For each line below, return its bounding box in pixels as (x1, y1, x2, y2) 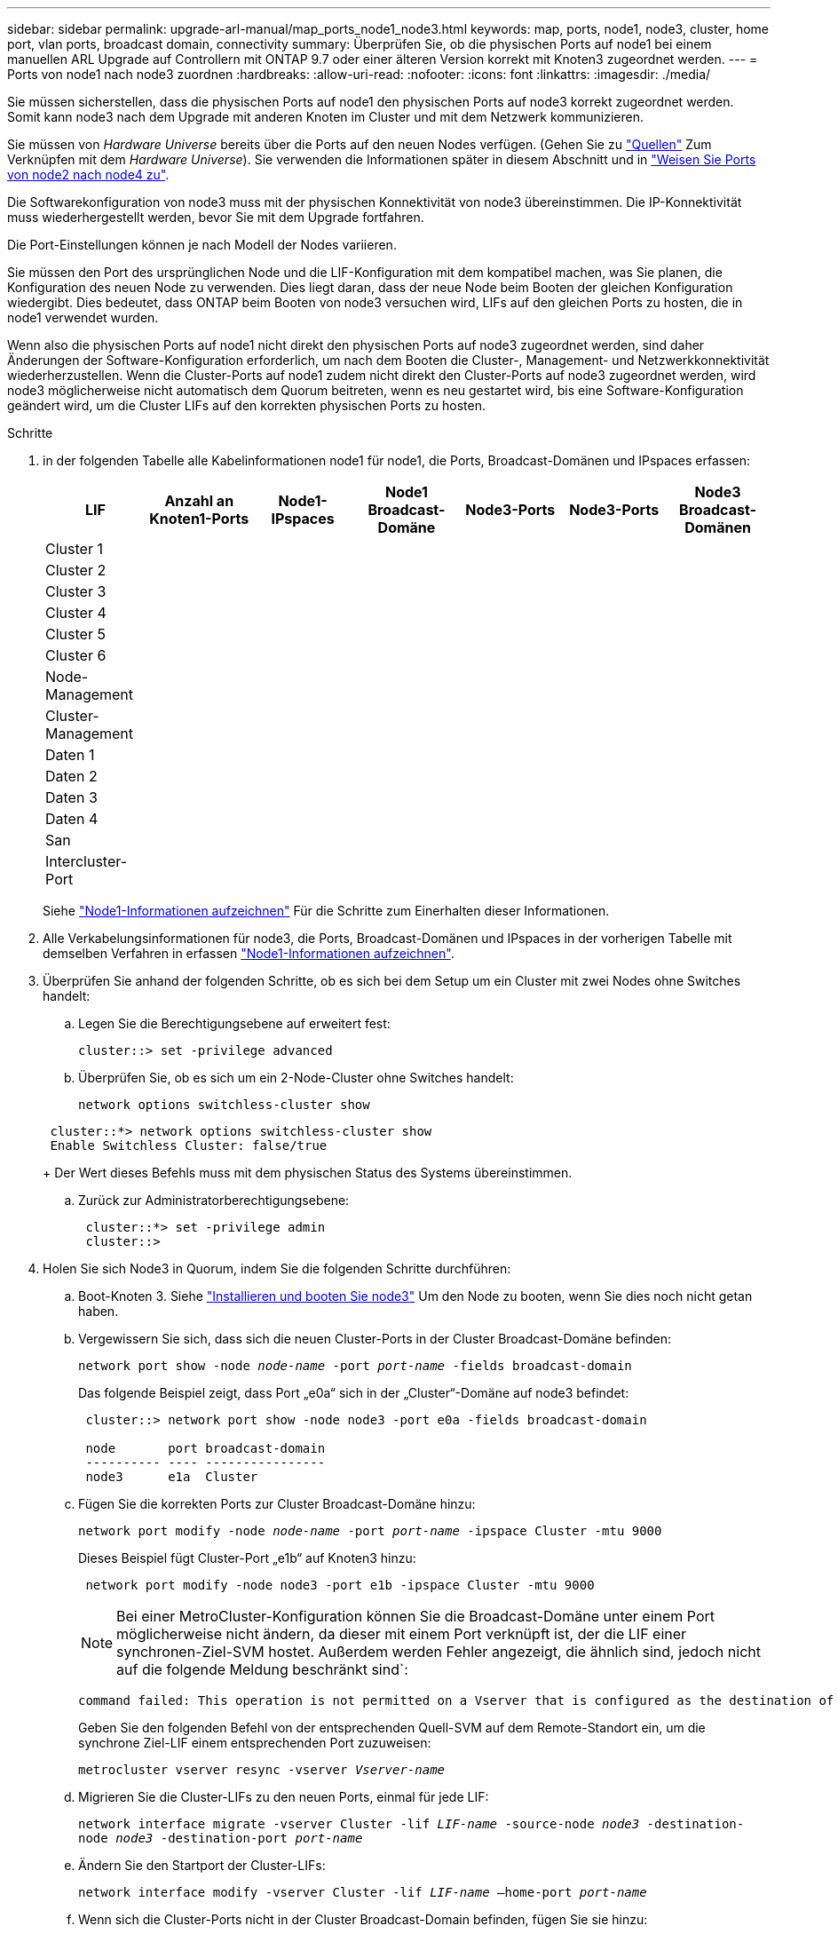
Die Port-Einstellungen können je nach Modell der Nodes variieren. (7, 237, 397, 252)
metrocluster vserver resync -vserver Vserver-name (78, 1763, 446, 1777)
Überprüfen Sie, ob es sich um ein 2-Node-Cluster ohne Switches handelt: (78, 1070, 514, 1085)
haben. (78, 1304, 119, 1319)
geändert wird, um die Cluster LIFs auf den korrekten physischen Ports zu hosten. (7, 398, 486, 413)
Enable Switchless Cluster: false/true (50, 1138, 328, 1153)
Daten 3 (45, 789, 98, 806)
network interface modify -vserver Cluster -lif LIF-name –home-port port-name (78, 1885, 647, 1899)
